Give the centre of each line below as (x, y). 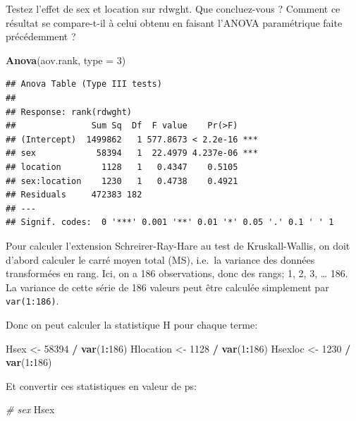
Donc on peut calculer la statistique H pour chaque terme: (132, 324)
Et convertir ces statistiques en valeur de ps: (101, 385)
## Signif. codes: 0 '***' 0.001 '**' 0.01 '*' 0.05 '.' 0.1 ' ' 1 (170, 222)
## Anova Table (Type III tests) (84, 84)
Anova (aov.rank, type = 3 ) (66, 60)
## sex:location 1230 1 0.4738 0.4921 (122, 181)
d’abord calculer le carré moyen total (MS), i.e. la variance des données (160, 259)
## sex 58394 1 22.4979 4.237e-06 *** (132, 153)
